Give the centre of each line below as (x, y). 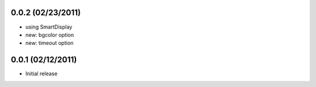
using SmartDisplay (49, 27)
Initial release (42, 74)
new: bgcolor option (50, 34)
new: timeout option (49, 43)
